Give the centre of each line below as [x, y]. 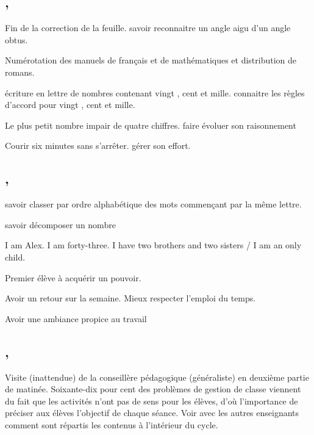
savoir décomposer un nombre [60, 224]
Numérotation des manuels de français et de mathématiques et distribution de [151, 60]
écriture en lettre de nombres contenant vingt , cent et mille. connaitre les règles [155, 92]
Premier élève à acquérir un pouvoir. [73, 277]
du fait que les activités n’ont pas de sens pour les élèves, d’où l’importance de [152, 401]
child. [15, 257]
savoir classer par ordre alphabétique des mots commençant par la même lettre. [153, 204]
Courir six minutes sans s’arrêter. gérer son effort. [98, 146]
